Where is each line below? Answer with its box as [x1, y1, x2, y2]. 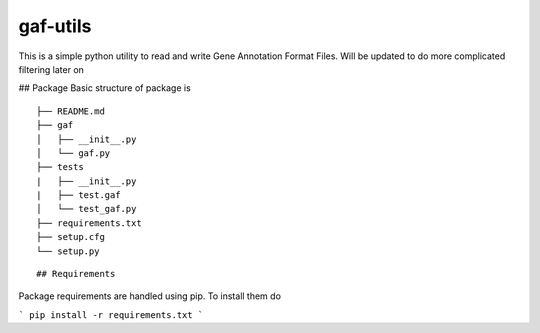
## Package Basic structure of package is [18, 82, 192, 94]
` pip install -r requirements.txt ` [18, 309, 204, 320]
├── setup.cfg [36, 231, 105, 243]
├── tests [36, 161, 84, 173]
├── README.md [36, 105, 105, 117]
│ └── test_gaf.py [36, 203, 137, 215]
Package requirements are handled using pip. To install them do [18, 290, 282, 302]
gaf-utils [18, 15, 92, 37]
